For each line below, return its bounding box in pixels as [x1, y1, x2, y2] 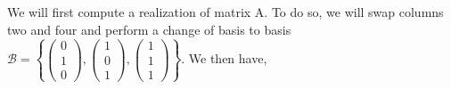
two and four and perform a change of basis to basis [7, 20, 291, 38]
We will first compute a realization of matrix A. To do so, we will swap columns [7, 3, 444, 20]
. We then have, [181, 49, 267, 68]
